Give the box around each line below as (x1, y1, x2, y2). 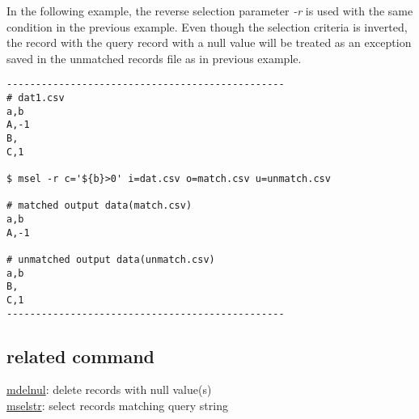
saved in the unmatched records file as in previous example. (6, 49, 302, 66)
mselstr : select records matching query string (6, 396, 228, 413)
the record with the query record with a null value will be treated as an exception (6, 34, 412, 51)
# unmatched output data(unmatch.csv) (6, 253, 215, 265)
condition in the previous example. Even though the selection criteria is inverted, (6, 18, 408, 35)
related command (6, 343, 154, 368)
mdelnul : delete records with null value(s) (6, 381, 212, 398)
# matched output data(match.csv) (6, 200, 193, 212)
